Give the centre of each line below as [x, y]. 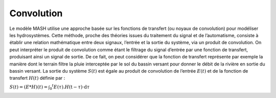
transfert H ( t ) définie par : [37, 78]
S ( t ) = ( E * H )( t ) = [29, 87]
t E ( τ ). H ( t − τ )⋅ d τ [71, 87]
